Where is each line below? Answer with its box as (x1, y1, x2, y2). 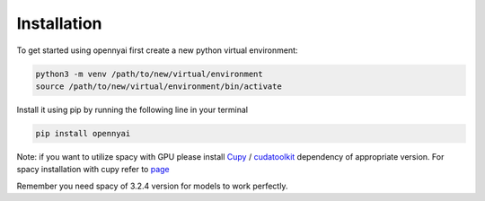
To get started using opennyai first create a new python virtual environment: (16, 45, 298, 56)
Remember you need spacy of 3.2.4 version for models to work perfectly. (16, 180, 288, 191)
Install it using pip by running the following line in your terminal (16, 104, 249, 115)
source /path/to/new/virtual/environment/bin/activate (35, 81, 282, 92)
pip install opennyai (35, 128, 131, 138)
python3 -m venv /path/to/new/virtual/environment (35, 68, 264, 79)
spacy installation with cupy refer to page (16, 164, 170, 175)
